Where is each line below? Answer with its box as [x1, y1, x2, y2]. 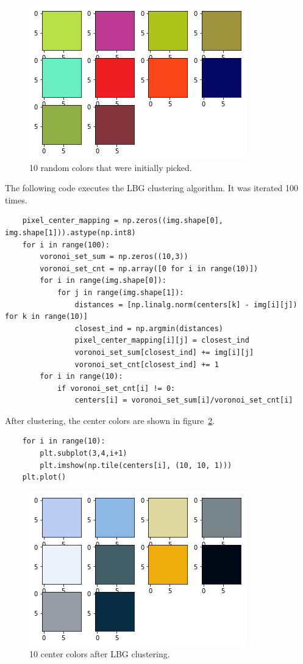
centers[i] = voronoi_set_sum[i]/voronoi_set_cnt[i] [74, 396, 293, 405]
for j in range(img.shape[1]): [57, 288, 184, 297]
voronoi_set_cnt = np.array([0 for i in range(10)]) [40, 264, 258, 273]
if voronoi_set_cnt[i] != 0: [57, 384, 176, 393]
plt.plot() [22, 473, 66, 482]
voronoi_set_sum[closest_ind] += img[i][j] [74, 348, 254, 357]
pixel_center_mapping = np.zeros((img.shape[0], [22, 216, 223, 225]
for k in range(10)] [5, 312, 88, 321]
